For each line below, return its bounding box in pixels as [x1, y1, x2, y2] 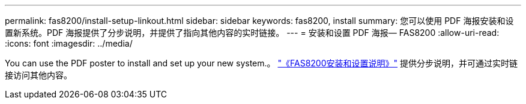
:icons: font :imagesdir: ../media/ [5, 38, 133, 48]
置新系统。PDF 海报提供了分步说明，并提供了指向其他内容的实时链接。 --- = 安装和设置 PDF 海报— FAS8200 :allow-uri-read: [5, 27, 500, 38]
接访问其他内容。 [5, 70, 72, 80]
